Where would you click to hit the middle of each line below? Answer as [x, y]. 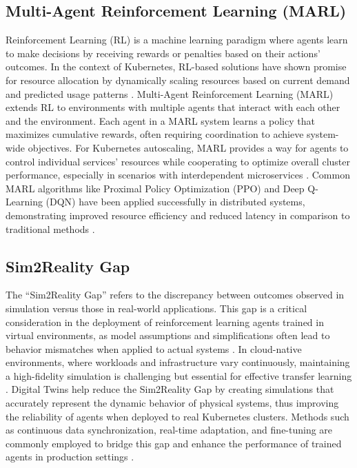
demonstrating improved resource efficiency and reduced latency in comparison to [178, 215]
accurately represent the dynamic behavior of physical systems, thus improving [172, 403]
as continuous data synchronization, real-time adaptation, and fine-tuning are [169, 430]
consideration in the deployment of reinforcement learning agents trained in [165, 322]
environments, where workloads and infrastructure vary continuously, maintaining [178, 362]
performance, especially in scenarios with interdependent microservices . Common [178, 175]
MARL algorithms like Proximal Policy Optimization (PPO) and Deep [155, 188]
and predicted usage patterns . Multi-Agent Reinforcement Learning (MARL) [170, 93]
